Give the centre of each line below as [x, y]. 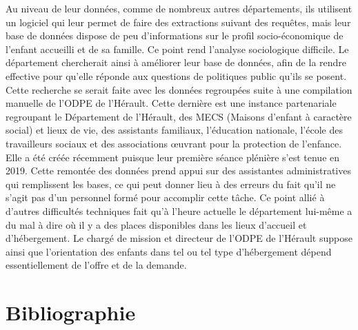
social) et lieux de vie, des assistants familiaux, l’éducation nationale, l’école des [174, 130]
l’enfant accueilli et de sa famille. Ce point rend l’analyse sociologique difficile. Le [177, 49]
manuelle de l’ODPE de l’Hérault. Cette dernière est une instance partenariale [171, 103]
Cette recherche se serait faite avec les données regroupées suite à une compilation [179, 89]
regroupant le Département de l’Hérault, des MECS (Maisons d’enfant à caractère [179, 116]
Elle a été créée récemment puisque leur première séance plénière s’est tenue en [173, 157]
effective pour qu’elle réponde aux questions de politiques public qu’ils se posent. [176, 75]
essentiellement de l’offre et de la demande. [96, 265]
